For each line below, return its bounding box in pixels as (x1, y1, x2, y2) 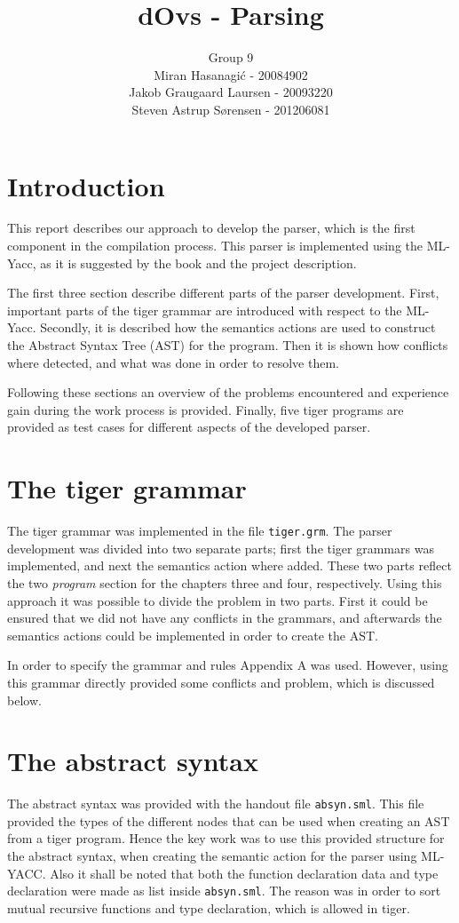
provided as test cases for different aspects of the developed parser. (7, 418, 371, 436)
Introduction (7, 167, 165, 203)
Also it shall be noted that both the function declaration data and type (50, 863, 439, 882)
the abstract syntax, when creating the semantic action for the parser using (7, 847, 417, 865)
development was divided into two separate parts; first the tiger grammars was (7, 538, 434, 557)
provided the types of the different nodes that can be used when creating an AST (7, 811, 450, 830)
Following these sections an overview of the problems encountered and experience (7, 383, 449, 402)
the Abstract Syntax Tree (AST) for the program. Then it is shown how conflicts (7, 336, 448, 354)
